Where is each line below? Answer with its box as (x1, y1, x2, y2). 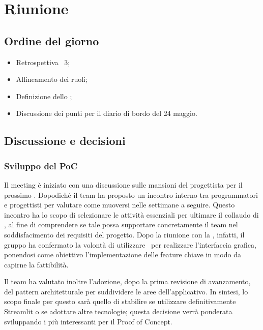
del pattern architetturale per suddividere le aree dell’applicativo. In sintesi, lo (4, 286, 248, 296)
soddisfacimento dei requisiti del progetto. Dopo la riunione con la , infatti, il (4, 229, 245, 239)
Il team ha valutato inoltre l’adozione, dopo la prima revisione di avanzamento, (4, 276, 251, 287)
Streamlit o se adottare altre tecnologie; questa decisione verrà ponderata (4, 306, 232, 317)
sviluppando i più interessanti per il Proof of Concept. (4, 316, 172, 326)
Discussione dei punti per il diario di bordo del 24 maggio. (16, 108, 197, 118)
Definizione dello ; (16, 91, 72, 101)
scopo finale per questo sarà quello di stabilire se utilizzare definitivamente (4, 296, 236, 307)
